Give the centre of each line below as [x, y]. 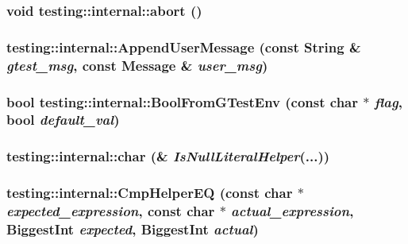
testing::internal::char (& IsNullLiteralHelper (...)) [168, 156]
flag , [388, 101]
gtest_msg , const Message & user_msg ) [137, 65]
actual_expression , [293, 211]
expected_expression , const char [111, 211]
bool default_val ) [63, 120]
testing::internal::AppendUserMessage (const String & [184, 46]
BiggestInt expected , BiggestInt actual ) [133, 229]
